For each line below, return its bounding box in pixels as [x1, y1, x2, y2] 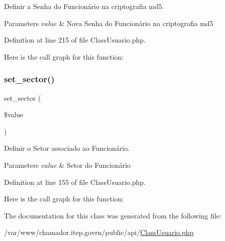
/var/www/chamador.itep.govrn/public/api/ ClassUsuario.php [4, 227, 193, 237]
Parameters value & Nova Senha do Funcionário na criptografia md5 [4, 18, 213, 28]
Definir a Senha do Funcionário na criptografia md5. [4, 1, 164, 11]
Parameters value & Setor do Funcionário [4, 159, 131, 170]
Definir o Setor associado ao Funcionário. [4, 143, 130, 153]
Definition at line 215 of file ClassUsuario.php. [4, 35, 146, 45]
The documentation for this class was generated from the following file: [4, 210, 221, 220]
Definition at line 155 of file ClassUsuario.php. [4, 176, 146, 187]
